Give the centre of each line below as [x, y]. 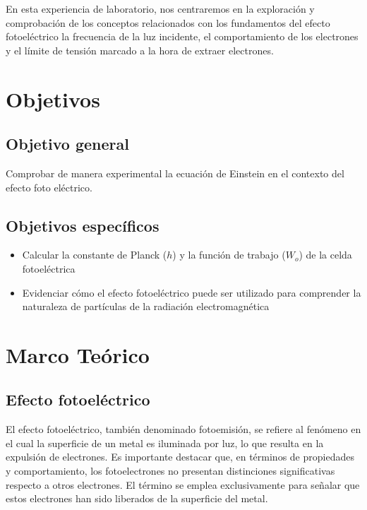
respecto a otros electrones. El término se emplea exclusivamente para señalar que [183, 484]
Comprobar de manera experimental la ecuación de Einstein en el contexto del [175, 173]
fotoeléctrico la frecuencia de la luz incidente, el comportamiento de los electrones [182, 36]
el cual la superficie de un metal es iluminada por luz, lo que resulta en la [165, 443]
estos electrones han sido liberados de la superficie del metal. [137, 498]
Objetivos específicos [83, 225]
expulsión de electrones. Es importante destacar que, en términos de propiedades [180, 457]
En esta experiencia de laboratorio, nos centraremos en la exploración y [160, 8]
